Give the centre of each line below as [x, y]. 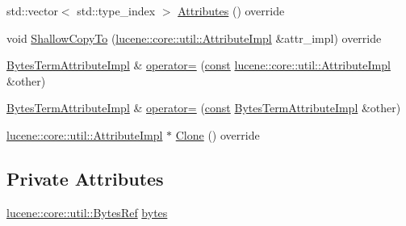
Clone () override [218, 134]
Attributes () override [231, 10]
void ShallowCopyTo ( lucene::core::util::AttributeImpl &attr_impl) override [194, 38]
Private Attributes [85, 178]
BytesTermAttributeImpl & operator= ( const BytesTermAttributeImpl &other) [204, 108]
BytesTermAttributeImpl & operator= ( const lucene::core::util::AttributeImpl [199, 65]
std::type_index [116, 10]
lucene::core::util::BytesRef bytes [87, 212]
